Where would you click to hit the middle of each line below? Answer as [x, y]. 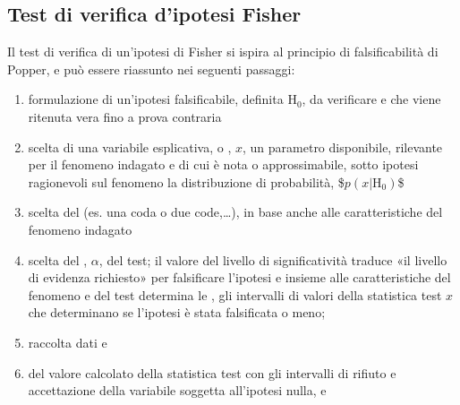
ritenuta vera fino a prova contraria [125, 116]
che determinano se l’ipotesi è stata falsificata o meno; [177, 312]
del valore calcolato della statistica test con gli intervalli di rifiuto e [212, 372]
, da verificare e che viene [371, 99]
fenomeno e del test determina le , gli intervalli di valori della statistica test [235, 294]
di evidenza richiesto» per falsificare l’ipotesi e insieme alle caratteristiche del [239, 277]
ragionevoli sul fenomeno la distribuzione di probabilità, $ [186, 181]
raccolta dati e [68, 342]
